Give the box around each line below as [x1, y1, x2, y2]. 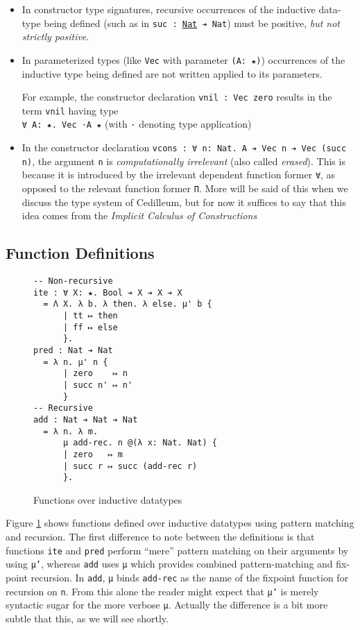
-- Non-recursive [33, 276, 113, 287]
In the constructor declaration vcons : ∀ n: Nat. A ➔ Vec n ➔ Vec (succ [22, 140, 347, 155]
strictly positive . [22, 29, 89, 44]
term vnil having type [22, 103, 119, 117]
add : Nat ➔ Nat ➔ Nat [33, 414, 138, 425]
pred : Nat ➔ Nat [33, 346, 113, 356]
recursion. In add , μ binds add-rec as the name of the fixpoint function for [31, 570, 349, 584]
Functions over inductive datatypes [33, 492, 182, 506]
